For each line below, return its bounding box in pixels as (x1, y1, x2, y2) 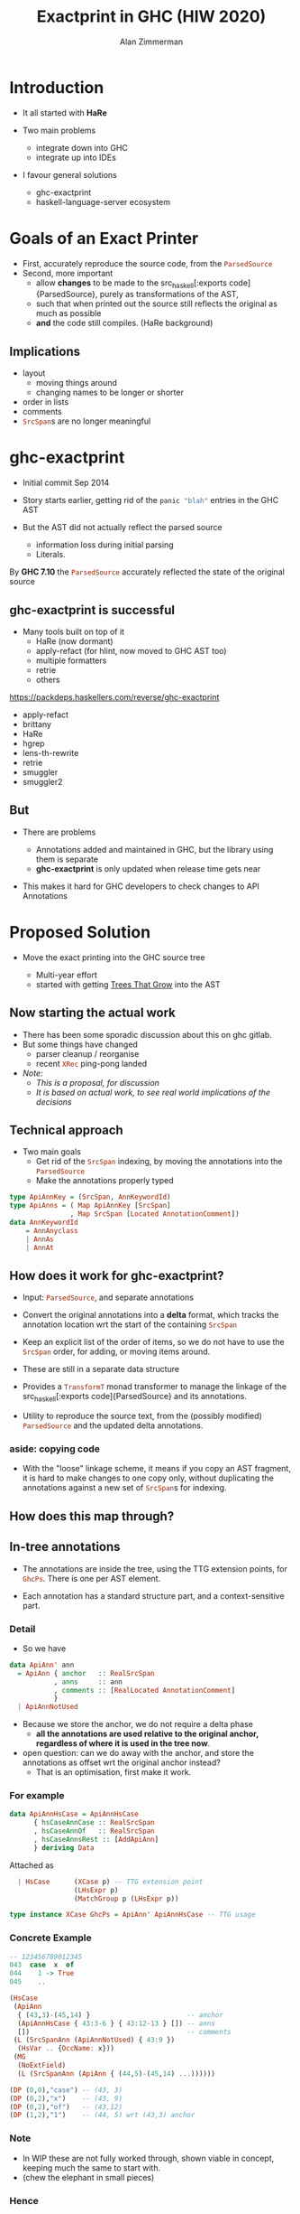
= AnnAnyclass (25, 1226, 78, 1235)
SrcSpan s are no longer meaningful (22, 416, 151, 426)
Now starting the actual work (9, 1005, 176, 1021)
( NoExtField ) (17, 2061, 67, 2070)
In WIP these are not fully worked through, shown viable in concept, (22, 2153, 275, 2163)
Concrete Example (9, 1931, 92, 1944)
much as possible (35, 308, 102, 319)
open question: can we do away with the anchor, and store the (22, 1748, 255, 1759)
